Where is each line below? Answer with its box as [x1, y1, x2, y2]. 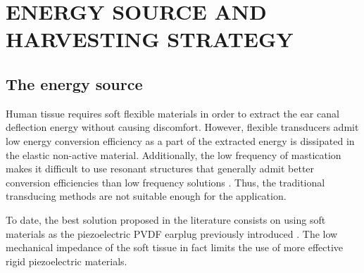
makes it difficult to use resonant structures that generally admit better [6, 161, 315, 176]
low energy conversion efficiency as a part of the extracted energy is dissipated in [6, 133, 355, 148]
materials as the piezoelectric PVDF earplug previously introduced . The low [6, 226, 338, 241]
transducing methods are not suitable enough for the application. [6, 189, 287, 203]
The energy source [6, 72, 143, 94]
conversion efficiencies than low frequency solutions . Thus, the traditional [6, 174, 325, 189]
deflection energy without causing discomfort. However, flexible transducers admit [6, 120, 359, 134]
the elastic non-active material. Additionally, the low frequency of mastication [6, 147, 341, 162]
